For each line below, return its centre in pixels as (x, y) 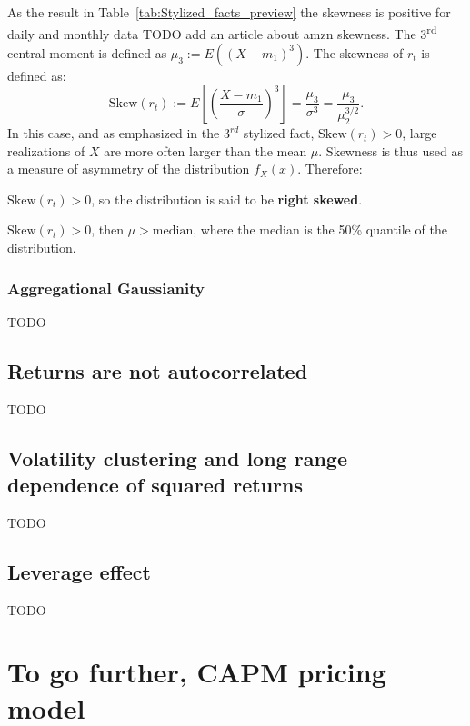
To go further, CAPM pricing (197, 672)
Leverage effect (79, 571)
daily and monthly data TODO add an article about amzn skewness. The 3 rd (222, 32)
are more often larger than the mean (205, 150)
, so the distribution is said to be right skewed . (227, 199)
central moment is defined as (87, 52)
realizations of (46, 150)
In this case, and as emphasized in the (114, 133)
